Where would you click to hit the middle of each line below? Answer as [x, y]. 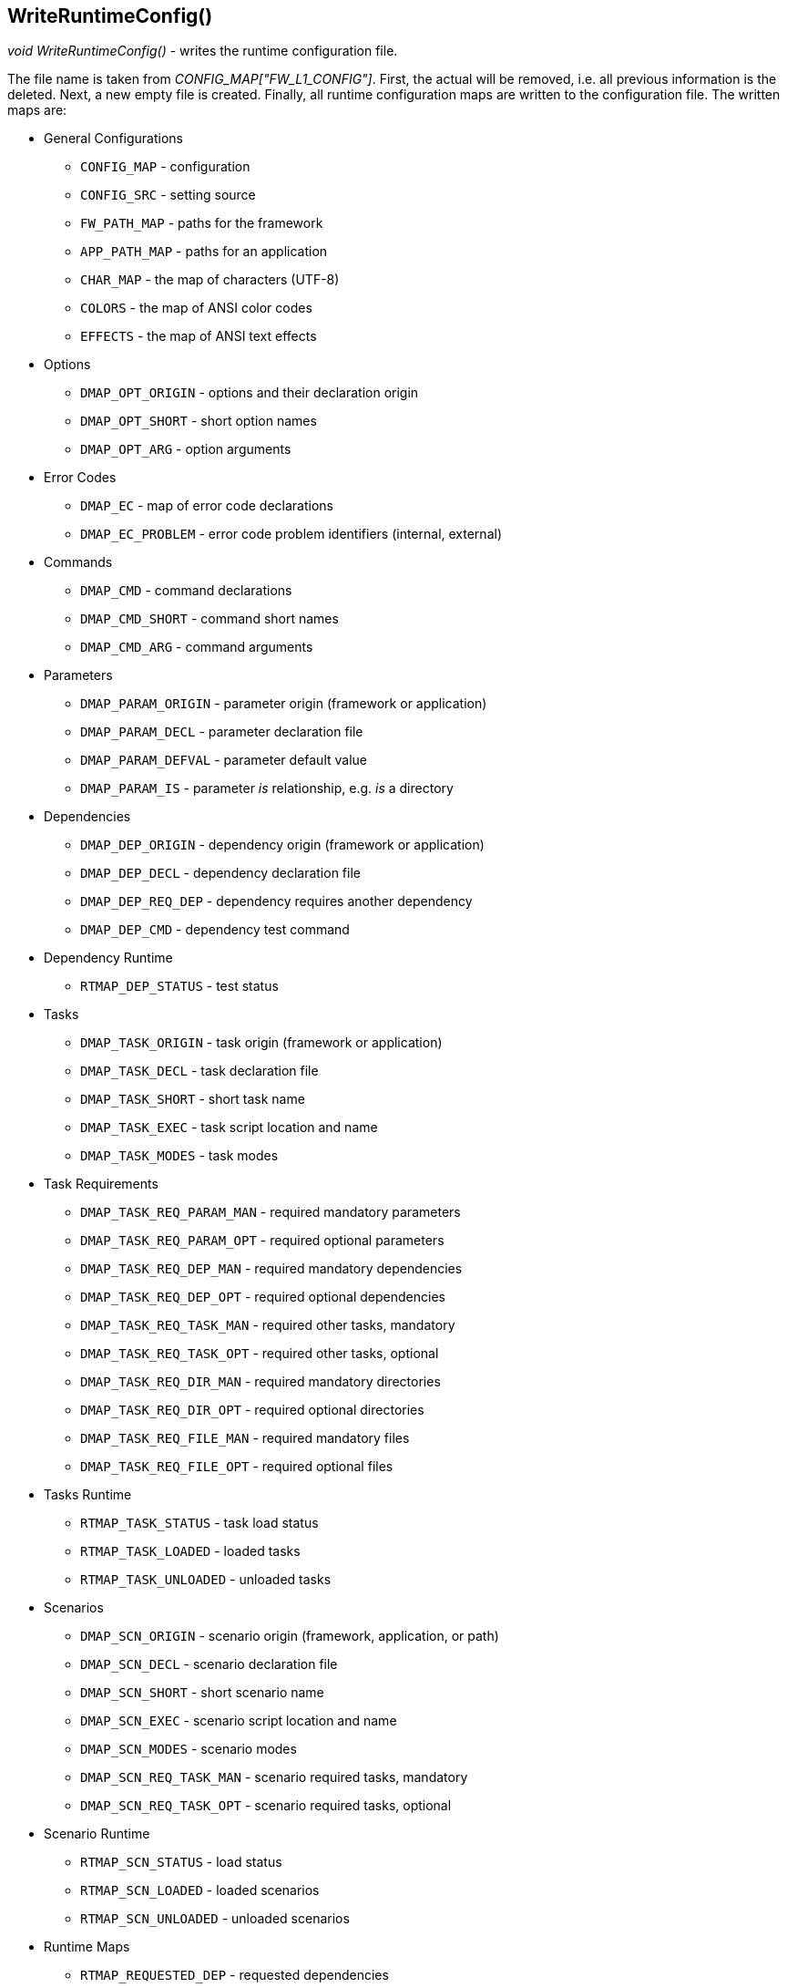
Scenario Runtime [97, 1834]
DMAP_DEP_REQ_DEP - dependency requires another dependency [276, 901]
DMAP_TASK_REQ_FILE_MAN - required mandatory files [245, 1438]
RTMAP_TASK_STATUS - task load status [199, 1523]
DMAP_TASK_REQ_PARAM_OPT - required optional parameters [262, 1241]
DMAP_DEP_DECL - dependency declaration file [220, 873]
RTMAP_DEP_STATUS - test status [179, 986]
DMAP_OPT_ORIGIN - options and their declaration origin [250, 393]
